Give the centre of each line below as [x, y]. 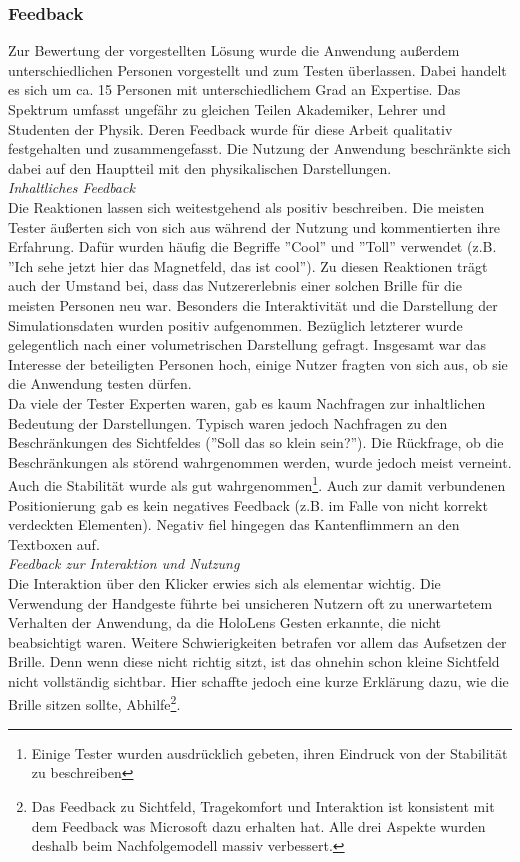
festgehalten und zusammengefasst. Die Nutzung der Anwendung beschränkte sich [259, 148]
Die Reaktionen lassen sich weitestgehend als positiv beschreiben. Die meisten [246, 206]
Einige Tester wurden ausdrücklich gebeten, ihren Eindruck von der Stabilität [269, 752]
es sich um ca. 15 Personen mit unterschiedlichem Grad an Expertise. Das [234, 89]
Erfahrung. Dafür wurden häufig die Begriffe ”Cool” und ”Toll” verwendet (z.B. [252, 246]
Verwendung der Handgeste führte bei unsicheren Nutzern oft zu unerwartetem [250, 602]
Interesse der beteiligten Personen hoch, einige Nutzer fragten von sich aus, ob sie [258, 363]
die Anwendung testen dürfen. [100, 383]
